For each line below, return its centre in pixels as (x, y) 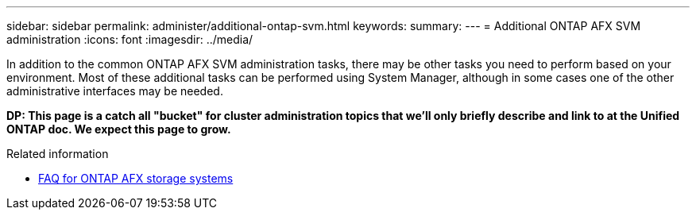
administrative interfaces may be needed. (115, 91)
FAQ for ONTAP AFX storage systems (136, 178)
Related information (58, 154)
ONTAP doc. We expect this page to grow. (119, 129)
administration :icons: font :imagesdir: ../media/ (130, 39)
